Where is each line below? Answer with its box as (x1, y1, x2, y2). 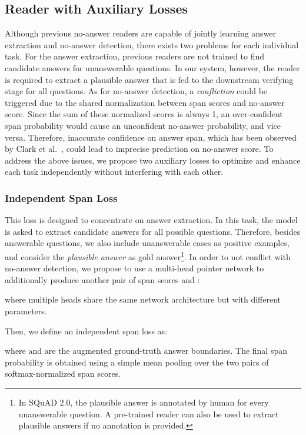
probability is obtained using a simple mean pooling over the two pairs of (5, 356, 269, 368)
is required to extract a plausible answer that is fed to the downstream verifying (5, 73, 294, 85)
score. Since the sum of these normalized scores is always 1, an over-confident (5, 108, 283, 120)
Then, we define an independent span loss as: (5, 324, 168, 337)
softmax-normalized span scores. (5, 367, 121, 380)
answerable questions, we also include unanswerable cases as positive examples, (5, 237, 290, 249)
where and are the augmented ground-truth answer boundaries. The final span (5, 344, 288, 357)
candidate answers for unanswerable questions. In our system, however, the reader (5, 61, 300, 74)
